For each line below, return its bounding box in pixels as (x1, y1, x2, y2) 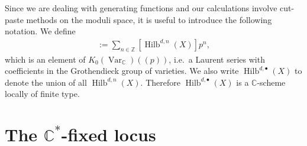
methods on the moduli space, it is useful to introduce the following (26, 13, 272, 25)
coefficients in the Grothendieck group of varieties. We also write (5, 64, 239, 77)
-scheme (257, 76, 286, 88)
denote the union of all (5, 76, 87, 88)
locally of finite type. (5, 87, 80, 100)
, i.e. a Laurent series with (169, 53, 265, 65)
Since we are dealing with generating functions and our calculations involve (5, 2, 277, 14)
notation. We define (5, 25, 76, 37)
